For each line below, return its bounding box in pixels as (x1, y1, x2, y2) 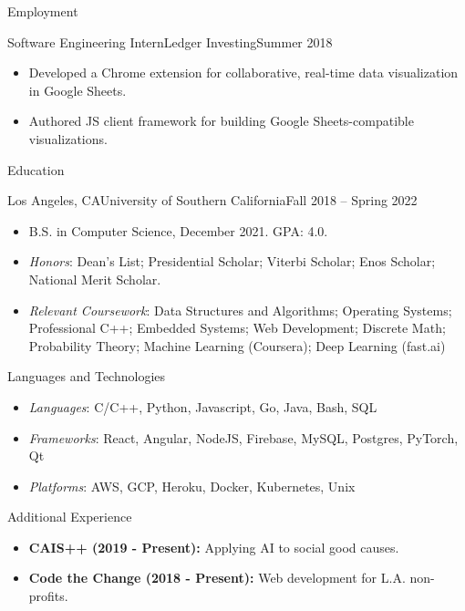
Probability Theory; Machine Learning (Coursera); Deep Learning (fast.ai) (28, 336, 446, 355)
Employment (7, 2, 78, 20)
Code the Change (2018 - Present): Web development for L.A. (28, 568, 406, 587)
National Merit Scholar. (28, 269, 161, 288)
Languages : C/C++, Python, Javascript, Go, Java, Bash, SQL (28, 397, 377, 416)
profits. (28, 586, 68, 606)
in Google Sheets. (28, 80, 127, 99)
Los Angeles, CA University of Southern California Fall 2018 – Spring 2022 (7, 191, 418, 210)
